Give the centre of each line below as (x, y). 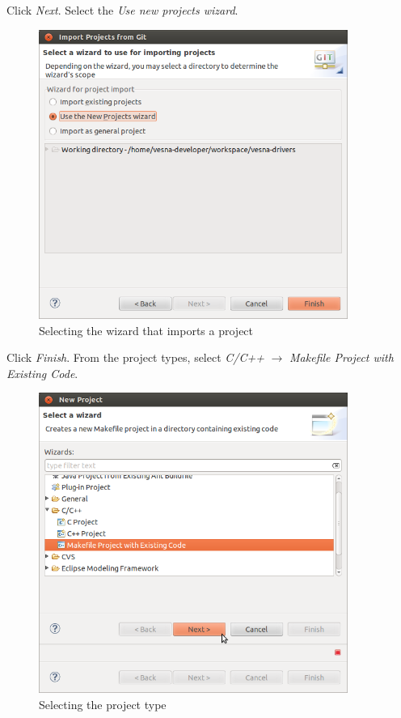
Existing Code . (42, 373)
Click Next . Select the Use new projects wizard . (122, 10)
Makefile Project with (342, 357)
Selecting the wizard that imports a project (146, 330)
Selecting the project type (103, 704)
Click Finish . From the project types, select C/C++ (135, 357)
